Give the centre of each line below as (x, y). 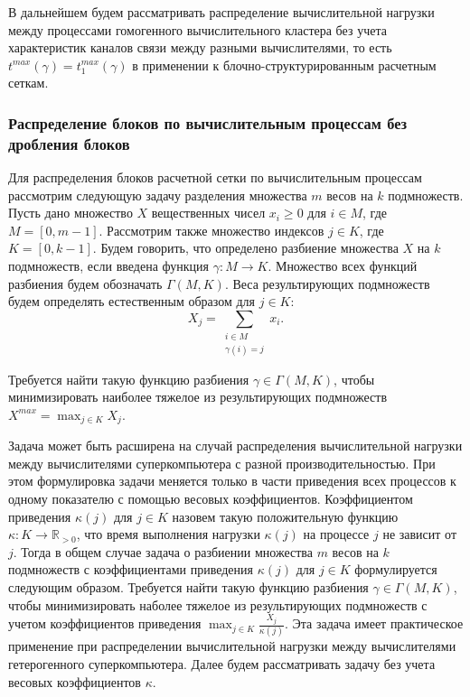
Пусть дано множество (70, 213)
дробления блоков (69, 143)
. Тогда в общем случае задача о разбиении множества (163, 551)
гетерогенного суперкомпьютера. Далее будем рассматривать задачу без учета (222, 664)
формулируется (396, 569)
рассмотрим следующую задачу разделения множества (158, 195)
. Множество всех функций (343, 266)
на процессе (336, 534)
